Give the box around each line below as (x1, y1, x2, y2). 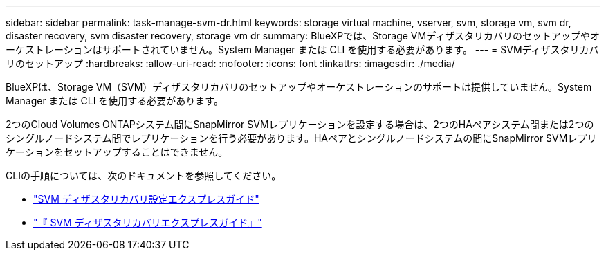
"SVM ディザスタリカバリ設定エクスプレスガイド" (33, 193, 259, 205)
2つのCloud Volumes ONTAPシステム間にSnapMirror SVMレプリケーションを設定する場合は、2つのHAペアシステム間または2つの (6, 118, 594, 130)
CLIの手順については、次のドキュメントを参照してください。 (6, 170, 282, 181)
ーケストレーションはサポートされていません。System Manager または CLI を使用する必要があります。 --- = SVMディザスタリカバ (6, 44, 599, 55)
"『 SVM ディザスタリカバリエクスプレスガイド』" (33, 217, 262, 228)
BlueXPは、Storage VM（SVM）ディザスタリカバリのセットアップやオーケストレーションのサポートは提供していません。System (6, 81, 592, 93)
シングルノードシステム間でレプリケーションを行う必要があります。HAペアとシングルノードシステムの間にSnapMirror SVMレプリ (6, 132, 597, 144)
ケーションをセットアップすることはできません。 (6, 146, 228, 158)
